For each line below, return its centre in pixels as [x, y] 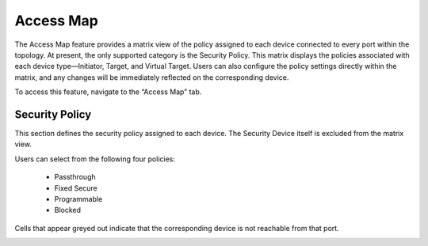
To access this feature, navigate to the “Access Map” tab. [108, 92]
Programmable [78, 199]
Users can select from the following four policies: [95, 159]
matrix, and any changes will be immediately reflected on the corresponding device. [152, 77]
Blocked [68, 210]
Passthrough [75, 177]
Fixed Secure [76, 188]
